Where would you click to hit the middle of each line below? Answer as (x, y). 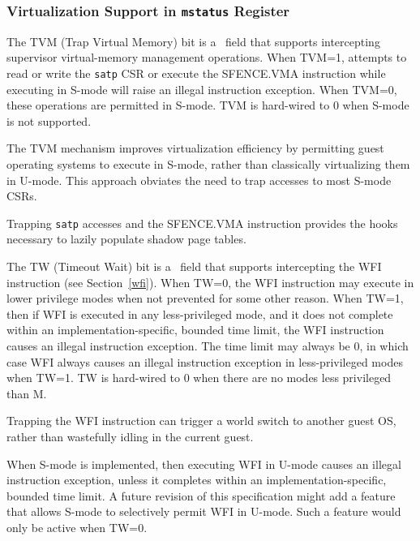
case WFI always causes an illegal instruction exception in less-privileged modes (205, 361)
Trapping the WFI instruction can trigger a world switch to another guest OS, (201, 421)
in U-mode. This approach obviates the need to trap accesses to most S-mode (199, 180)
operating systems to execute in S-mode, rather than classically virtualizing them (208, 164)
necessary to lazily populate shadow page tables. (126, 239)
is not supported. (49, 120)
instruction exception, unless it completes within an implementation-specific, (197, 480)
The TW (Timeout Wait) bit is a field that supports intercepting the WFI (194, 266)
